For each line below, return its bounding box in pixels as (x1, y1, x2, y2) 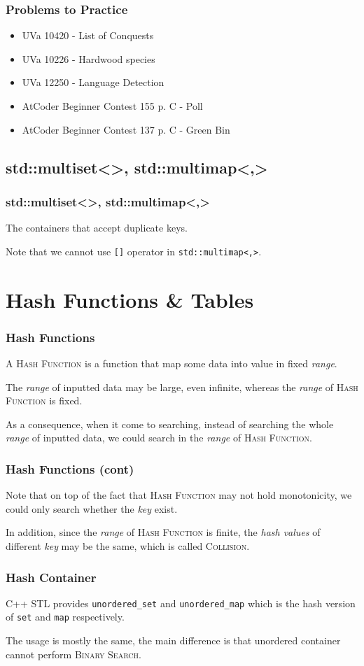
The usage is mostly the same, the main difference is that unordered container (6, 633, 341, 648)
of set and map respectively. (6, 609, 125, 624)
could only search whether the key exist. (6, 501, 178, 516)
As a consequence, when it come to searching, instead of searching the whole (6, 416, 334, 431)
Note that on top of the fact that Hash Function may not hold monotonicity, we (6, 488, 352, 502)
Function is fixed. (6, 393, 83, 408)
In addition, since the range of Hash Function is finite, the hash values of (6, 525, 321, 539)
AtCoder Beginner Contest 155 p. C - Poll (22, 99, 203, 113)
